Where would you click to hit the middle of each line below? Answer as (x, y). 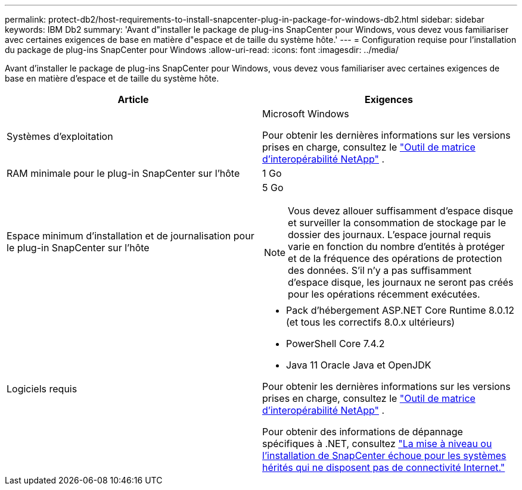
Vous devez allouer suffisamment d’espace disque (401, 211)
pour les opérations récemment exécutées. (384, 294)
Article (133, 99)
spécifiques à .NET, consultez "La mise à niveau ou (377, 444)
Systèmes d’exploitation (60, 136)
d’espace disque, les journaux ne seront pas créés (401, 282)
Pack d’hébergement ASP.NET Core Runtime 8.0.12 (400, 310)
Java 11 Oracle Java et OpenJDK (359, 365)
